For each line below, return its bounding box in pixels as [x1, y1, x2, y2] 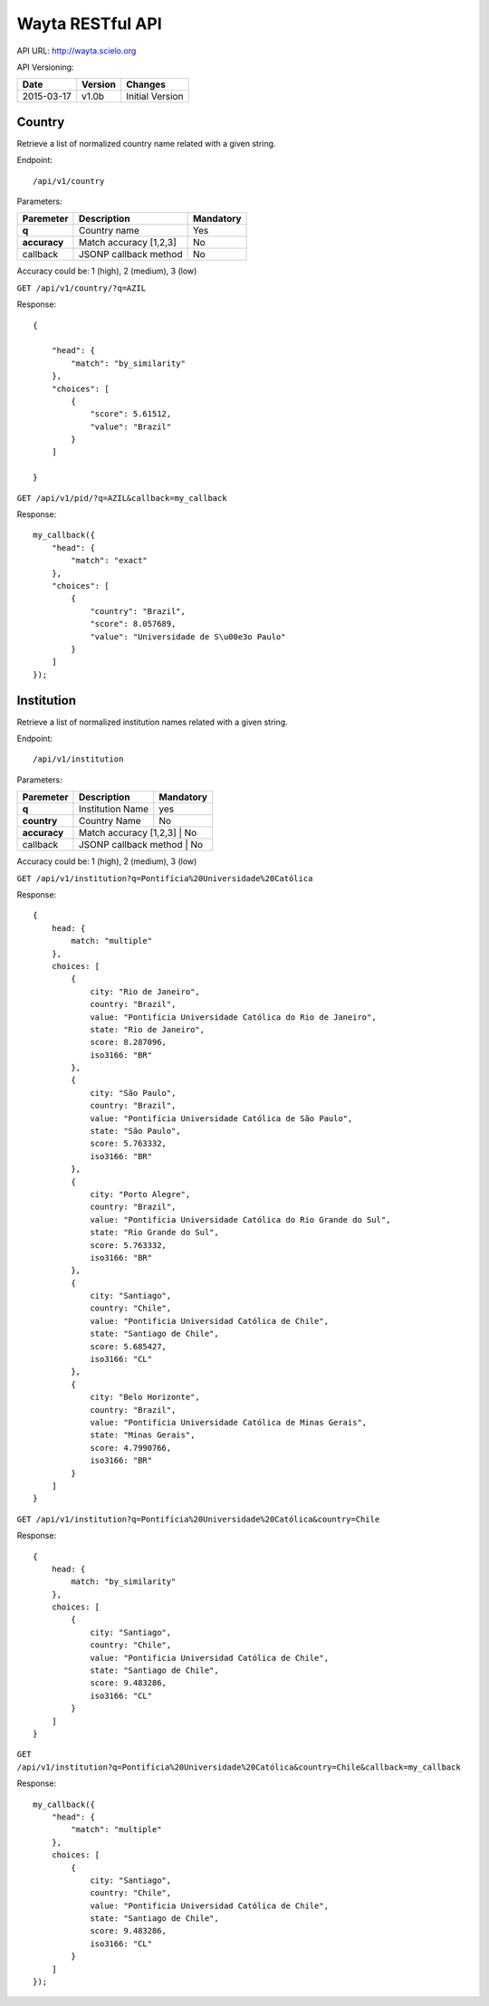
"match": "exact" [71, 555, 149, 566]
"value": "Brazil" [90, 421, 172, 432]
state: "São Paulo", [90, 1126, 181, 1137]
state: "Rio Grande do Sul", [90, 1227, 219, 1238]
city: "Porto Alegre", [90, 1189, 191, 1199]
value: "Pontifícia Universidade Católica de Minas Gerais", [90, 1417, 368, 1427]
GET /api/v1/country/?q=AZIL [16, 283, 147, 293]
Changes [125, 78, 167, 91]
